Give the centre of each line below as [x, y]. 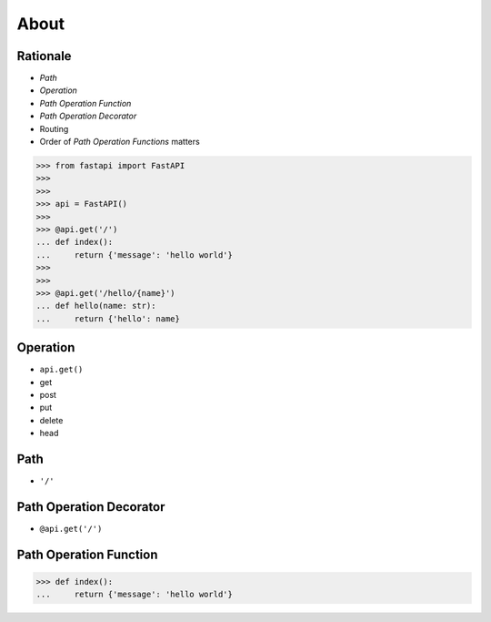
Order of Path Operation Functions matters [120, 142]
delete [51, 420]
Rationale [44, 56]
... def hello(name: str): [96, 306]
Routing [54, 128]
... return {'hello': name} [108, 318]
